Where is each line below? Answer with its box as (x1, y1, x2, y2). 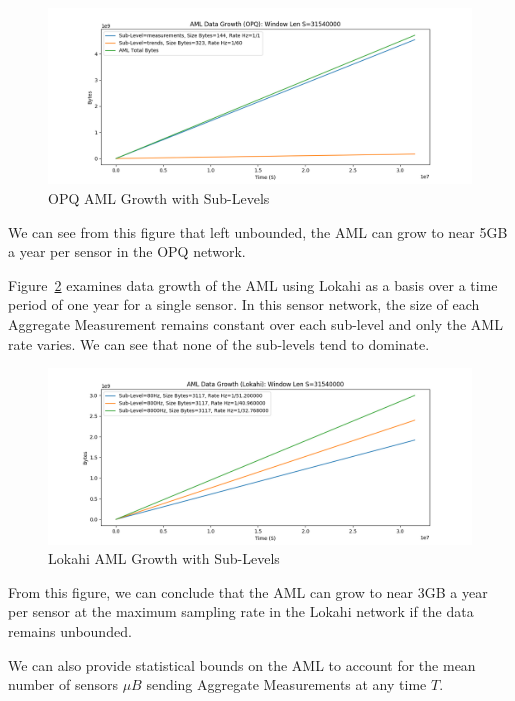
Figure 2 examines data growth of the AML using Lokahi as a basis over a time (8, 274, 498, 295)
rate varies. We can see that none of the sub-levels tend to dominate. (8, 333, 430, 354)
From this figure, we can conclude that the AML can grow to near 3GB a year (8, 581, 488, 602)
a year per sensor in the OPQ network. (8, 241, 246, 262)
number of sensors (8, 674, 118, 695)
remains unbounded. (8, 620, 132, 641)
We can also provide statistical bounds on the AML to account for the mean (8, 654, 476, 675)
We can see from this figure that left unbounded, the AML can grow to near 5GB (8, 221, 508, 242)
